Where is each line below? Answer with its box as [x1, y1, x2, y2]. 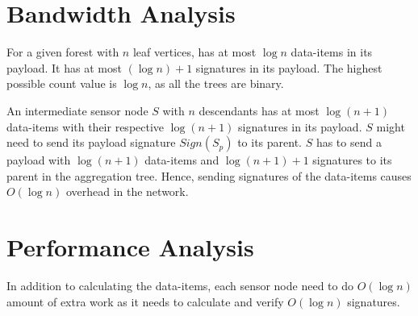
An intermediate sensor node [6, 102, 148, 118]
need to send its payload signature [6, 134, 176, 151]
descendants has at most [199, 102, 320, 118]
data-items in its [291, 44, 373, 60]
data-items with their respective [6, 118, 165, 135]
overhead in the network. [65, 183, 189, 200]
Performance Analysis [6, 231, 254, 264]
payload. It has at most [6, 59, 122, 76]
